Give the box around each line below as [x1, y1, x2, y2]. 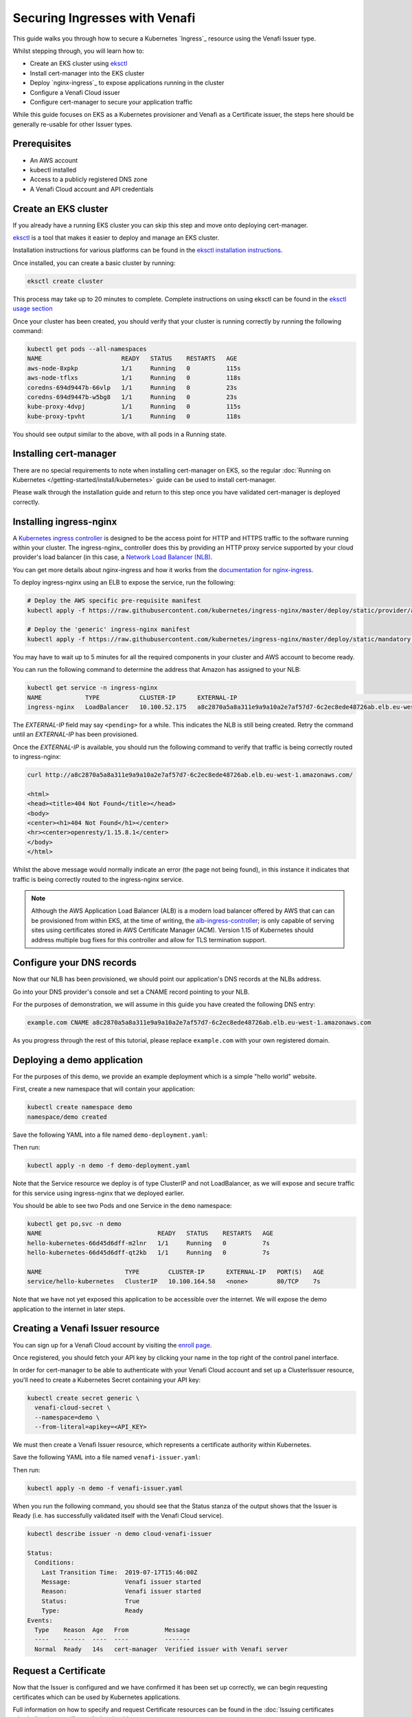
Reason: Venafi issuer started [41, 1587, 202, 1595]
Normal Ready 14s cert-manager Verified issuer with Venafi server [34, 1645, 288, 1653]
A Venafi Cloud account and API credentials [30, 185, 154, 193]
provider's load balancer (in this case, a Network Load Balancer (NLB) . [12, 553, 213, 561]
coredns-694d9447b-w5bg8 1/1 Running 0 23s [27, 393, 238, 401]
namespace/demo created [27, 1113, 108, 1121]
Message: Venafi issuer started [41, 1578, 202, 1586]
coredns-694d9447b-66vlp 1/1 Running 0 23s [27, 383, 238, 391]
